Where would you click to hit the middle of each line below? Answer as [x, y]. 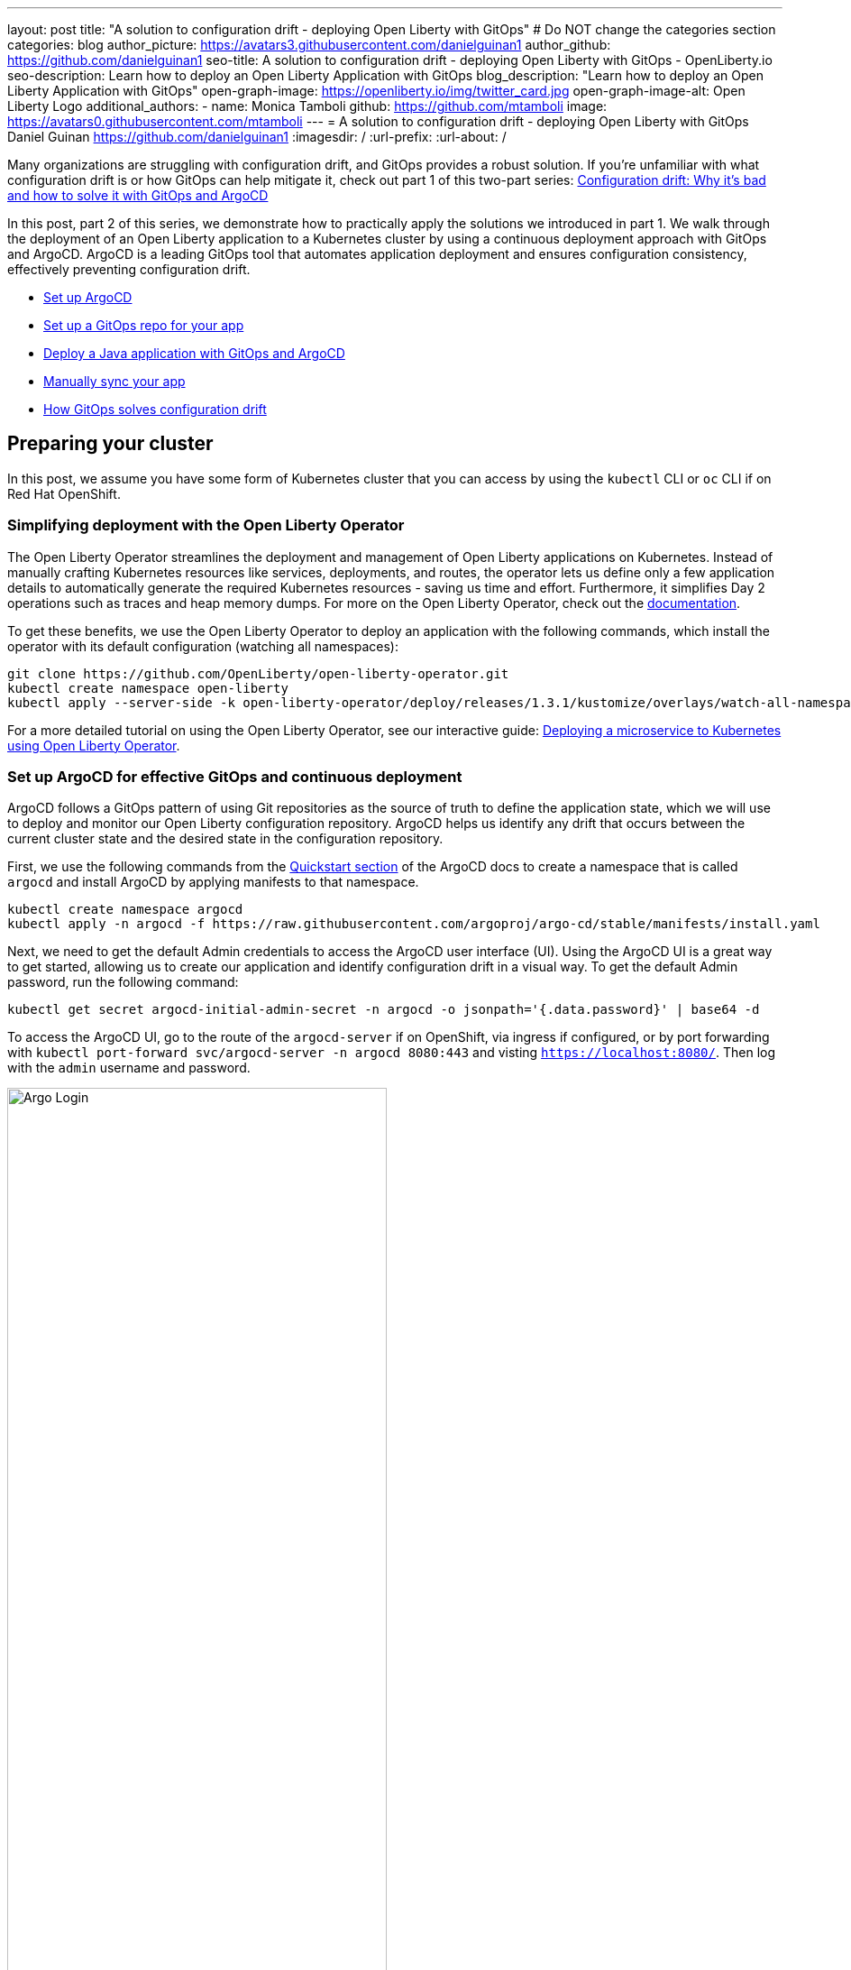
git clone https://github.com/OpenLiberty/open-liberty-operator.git [258, 673]
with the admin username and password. [129, 1068]
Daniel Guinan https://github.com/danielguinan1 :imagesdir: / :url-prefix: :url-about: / [257, 137]
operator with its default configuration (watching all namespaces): [203, 646]
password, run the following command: [123, 982]
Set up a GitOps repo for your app [144, 325]
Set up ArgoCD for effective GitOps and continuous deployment [235, 776]
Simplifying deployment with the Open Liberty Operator [206, 525]
